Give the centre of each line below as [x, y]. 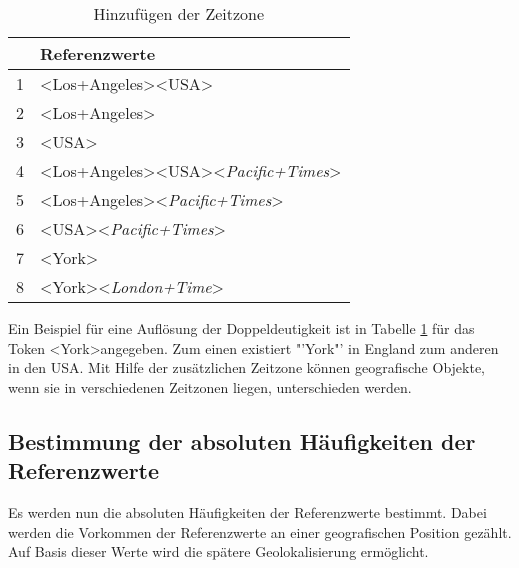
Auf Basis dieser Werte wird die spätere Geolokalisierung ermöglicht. [218, 551]
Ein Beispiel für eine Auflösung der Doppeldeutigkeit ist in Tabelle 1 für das [241, 328]
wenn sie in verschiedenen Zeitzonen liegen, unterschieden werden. [210, 386]
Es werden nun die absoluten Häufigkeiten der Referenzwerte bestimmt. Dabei [247, 511]
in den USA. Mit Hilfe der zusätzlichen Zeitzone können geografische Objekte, [247, 367]
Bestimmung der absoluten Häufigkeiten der [242, 440]
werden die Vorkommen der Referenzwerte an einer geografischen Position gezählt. [260, 531]
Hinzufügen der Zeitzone [179, 13]
